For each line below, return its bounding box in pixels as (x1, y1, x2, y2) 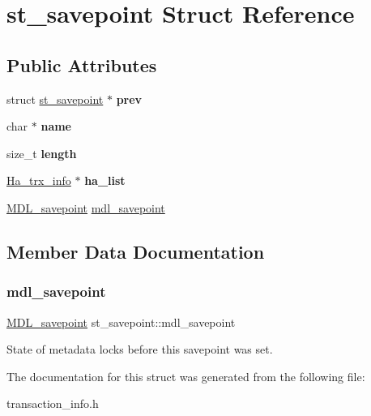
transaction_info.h (6, 395, 99, 412)
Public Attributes (6, 52, 157, 77)
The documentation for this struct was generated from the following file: (6, 367, 365, 384)
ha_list (84, 172, 126, 189)
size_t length (6, 144, 77, 161)
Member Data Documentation (6, 238, 265, 264)
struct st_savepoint (6, 90, 104, 107)
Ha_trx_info (6, 172, 71, 189)
